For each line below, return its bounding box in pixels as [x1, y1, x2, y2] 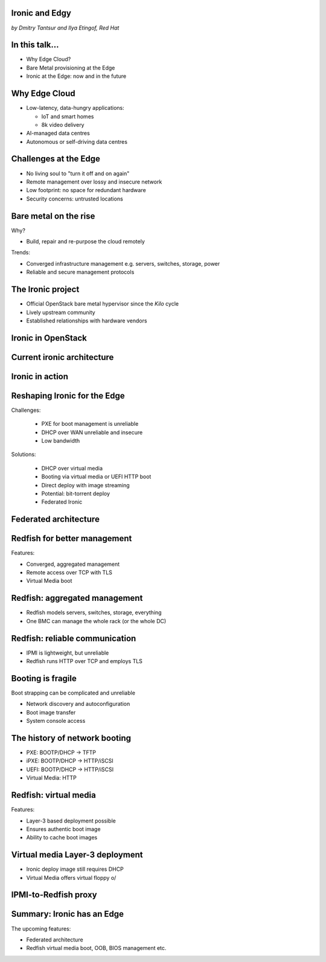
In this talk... [11, 40, 60, 50]
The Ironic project [11, 284, 80, 295]
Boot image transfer [26, 708, 76, 716]
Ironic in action [11, 371, 69, 382]
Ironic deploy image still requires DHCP [26, 865, 124, 873]
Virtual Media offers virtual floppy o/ [26, 874, 117, 881]
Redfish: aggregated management [11, 593, 143, 603]
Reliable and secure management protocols [26, 269, 135, 276]
